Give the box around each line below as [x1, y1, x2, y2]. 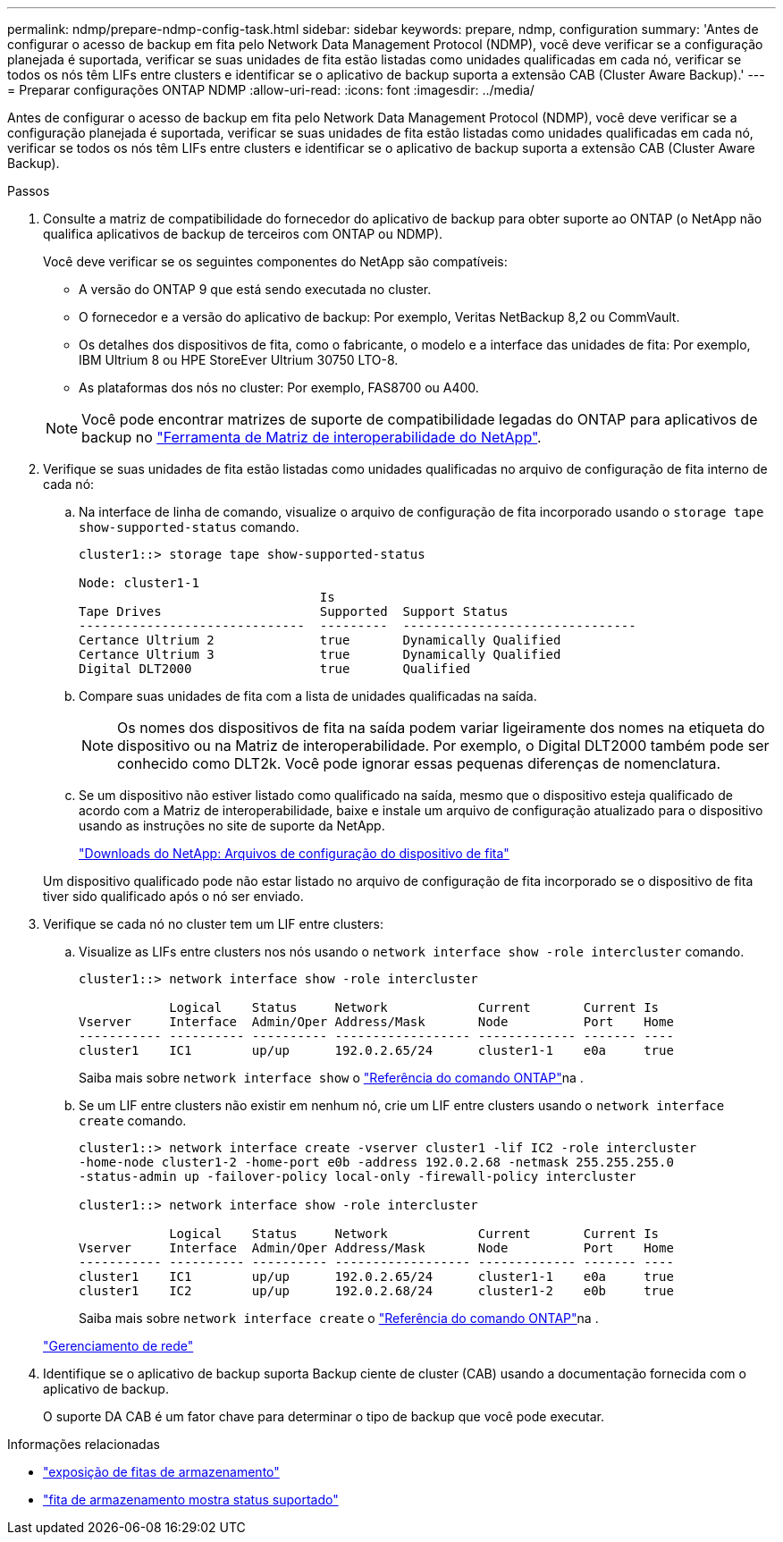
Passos [7, 183, 50, 198]
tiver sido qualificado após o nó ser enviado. [43, 889, 304, 904]
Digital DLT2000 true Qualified [79, 661, 471, 676]
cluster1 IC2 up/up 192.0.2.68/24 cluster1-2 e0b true [79, 1284, 674, 1298]
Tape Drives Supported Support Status [79, 604, 509, 619]
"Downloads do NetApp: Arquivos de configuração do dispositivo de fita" [79, 846, 509, 861]
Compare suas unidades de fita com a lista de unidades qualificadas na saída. [79, 688, 537, 704]
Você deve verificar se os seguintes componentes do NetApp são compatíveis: [43, 254, 508, 269]
